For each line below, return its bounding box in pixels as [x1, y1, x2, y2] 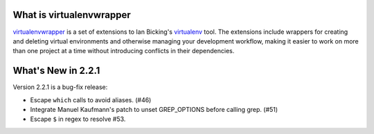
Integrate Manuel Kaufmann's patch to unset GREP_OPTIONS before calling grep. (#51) [30, 105, 278, 113]
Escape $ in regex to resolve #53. [30, 115, 126, 124]
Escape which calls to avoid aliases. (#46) [30, 95, 152, 104]
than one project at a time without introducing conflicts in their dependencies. [12, 47, 235, 55]
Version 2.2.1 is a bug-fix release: [12, 83, 108, 91]
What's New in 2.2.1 [12, 65, 100, 77]
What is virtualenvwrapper [12, 9, 131, 21]
